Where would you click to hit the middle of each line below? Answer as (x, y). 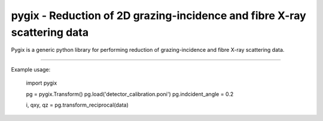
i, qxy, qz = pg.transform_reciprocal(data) (77, 105)
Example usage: (31, 69)
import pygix (42, 83)
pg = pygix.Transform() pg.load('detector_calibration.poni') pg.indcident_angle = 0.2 (130, 94)
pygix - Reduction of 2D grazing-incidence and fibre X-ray (159, 15)
